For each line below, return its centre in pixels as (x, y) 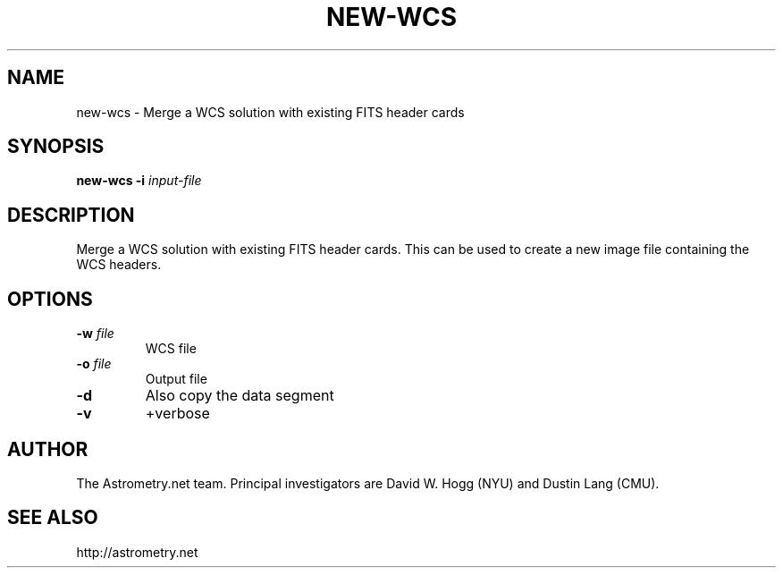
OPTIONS (50, 299)
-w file (95, 334)
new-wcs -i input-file (139, 181)
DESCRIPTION (71, 215)
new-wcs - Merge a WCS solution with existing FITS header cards (270, 112)
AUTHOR (48, 449)
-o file (94, 364)
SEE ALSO (53, 518)
